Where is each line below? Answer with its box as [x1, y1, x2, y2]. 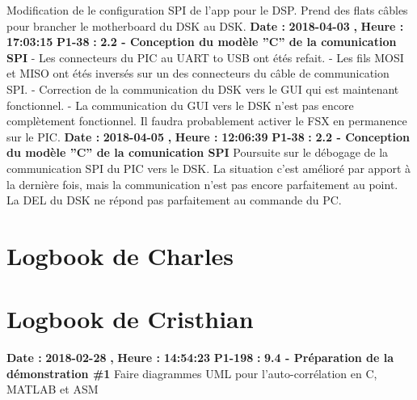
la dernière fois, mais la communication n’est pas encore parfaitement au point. [6, 175, 398, 192]
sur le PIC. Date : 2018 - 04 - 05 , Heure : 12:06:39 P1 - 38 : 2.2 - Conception [6, 128, 411, 145]
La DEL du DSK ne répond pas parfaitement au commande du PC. [6, 192, 342, 208]
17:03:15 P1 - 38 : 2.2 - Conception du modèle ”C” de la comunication [6, 33, 397, 50]
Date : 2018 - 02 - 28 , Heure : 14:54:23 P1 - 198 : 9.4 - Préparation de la [6, 349, 394, 366]
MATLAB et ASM [6, 381, 99, 398]
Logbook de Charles [6, 238, 234, 272]
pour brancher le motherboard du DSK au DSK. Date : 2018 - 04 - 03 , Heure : [6, 17, 404, 34]
